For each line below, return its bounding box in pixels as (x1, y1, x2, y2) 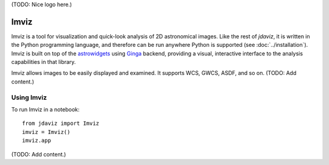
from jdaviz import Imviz (22, 120, 100, 127)
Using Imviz (11, 93, 47, 102)
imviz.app (22, 137, 51, 144)
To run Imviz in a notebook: (11, 106, 80, 113)
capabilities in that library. (11, 58, 76, 66)
